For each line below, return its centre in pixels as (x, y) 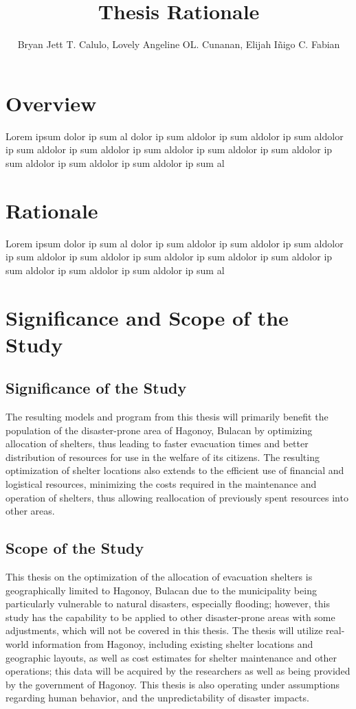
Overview (51, 103)
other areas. (30, 511)
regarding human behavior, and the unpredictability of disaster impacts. (157, 698)
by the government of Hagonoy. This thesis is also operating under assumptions (173, 684)
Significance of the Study (96, 388)
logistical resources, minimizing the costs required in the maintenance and (161, 484)
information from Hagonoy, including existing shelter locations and (173, 644)
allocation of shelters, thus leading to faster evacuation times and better (157, 443)
